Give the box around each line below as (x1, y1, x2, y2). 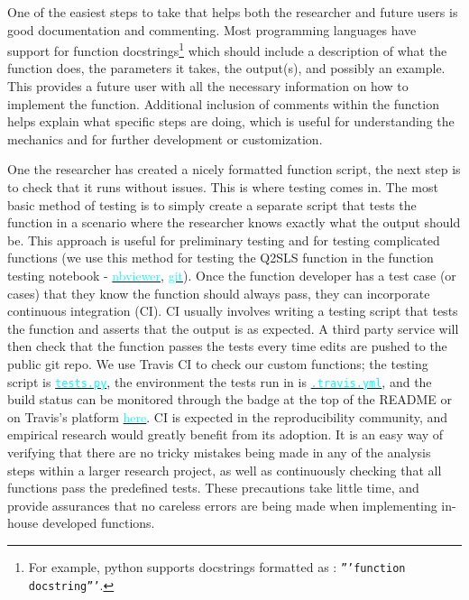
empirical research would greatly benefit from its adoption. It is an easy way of (7, 425, 444, 444)
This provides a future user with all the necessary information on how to (7, 77, 409, 96)
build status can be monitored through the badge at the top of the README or (7, 390, 453, 409)
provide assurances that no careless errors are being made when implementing (7, 495, 437, 514)
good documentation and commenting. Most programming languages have (7, 20, 417, 39)
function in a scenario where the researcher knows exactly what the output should (7, 213, 461, 232)
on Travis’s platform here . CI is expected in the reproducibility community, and (7, 407, 448, 426)
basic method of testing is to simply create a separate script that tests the (7, 195, 417, 214)
